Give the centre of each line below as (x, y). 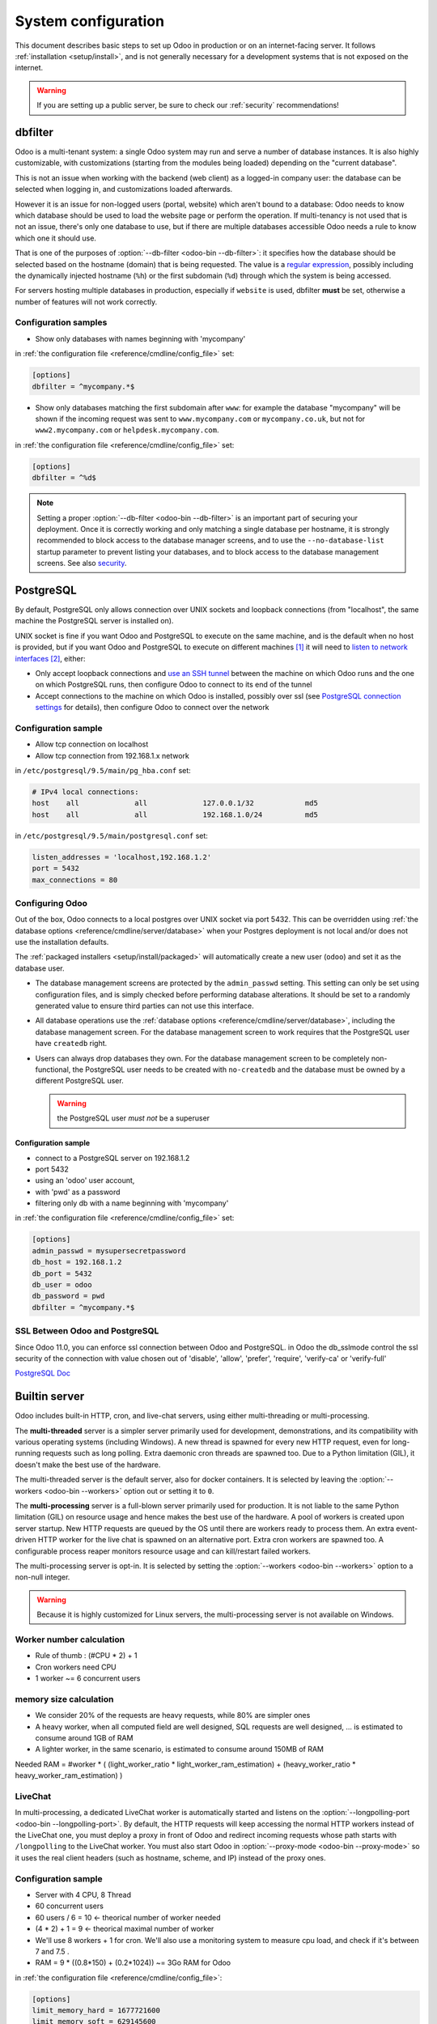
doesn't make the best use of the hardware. (88, 1465)
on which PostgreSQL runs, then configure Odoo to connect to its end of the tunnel (174, 685)
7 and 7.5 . (52, 1951)
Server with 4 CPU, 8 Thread (83, 1894)
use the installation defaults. (62, 942)
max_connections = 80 (75, 880)
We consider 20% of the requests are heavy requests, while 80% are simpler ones (173, 1716)
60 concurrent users (70, 1906)
